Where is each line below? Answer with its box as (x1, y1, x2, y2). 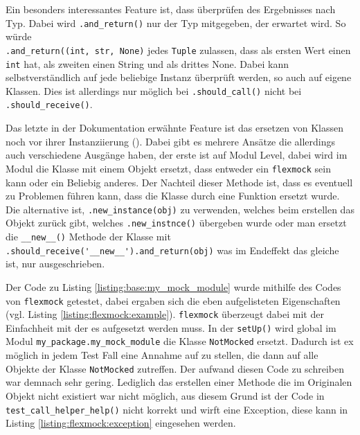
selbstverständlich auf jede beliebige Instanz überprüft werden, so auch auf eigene (6, 70, 352, 85)
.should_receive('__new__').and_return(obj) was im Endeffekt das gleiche (6, 242, 339, 257)
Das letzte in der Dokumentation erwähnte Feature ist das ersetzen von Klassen (6, 121, 344, 135)
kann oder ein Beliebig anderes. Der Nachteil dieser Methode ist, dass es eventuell (6, 175, 353, 189)
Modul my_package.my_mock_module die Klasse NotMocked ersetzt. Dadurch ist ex (6, 334, 354, 348)
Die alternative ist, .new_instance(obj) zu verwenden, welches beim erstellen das (6, 202, 354, 216)
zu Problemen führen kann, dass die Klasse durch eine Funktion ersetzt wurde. (6, 188, 340, 203)
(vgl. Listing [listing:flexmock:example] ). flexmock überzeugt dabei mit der (6, 307, 324, 321)
